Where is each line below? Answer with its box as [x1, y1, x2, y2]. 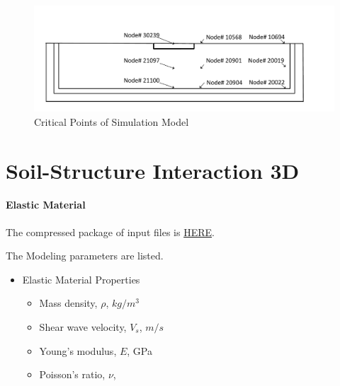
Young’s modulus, [39, 343, 117, 358]
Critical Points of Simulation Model [34, 114, 189, 129]
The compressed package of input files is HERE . [6, 224, 215, 239]
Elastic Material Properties [22, 271, 140, 286]
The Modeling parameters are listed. [6, 248, 164, 263]
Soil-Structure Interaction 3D [6, 156, 300, 185]
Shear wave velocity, [39, 320, 127, 334]
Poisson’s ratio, [39, 367, 106, 382]
